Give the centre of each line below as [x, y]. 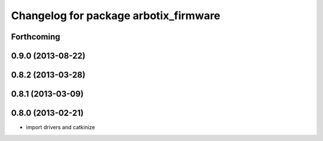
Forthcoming [36, 37]
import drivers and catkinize [60, 127]
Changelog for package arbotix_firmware [116, 16]
